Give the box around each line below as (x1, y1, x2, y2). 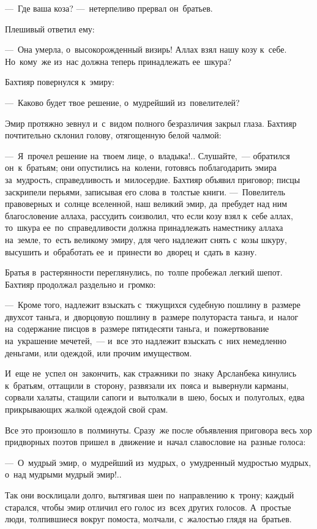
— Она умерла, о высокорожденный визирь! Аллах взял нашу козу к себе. (5, 43, 287, 56)
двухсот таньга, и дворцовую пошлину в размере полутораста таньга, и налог (5, 310, 299, 323)
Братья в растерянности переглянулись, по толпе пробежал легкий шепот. (5, 266, 283, 279)
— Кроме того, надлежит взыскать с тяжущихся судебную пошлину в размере (5, 298, 301, 311)
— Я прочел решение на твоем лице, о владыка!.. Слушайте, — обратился (5, 149, 290, 162)
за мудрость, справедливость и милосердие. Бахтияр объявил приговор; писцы (5, 173, 300, 186)
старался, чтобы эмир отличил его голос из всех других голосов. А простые (5, 500, 291, 513)
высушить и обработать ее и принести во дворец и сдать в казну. (5, 245, 257, 258)
